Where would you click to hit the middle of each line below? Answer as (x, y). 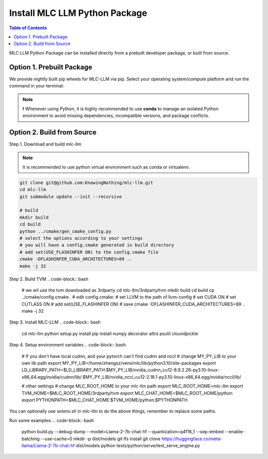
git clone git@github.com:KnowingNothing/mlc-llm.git (86, 183)
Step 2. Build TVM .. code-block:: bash (49, 279)
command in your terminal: (36, 86)
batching (31, 439)
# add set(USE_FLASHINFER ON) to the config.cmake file (89, 252)
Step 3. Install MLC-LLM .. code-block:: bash (55, 322)
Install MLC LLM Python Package (78, 13)
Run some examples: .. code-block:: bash (52, 420)
